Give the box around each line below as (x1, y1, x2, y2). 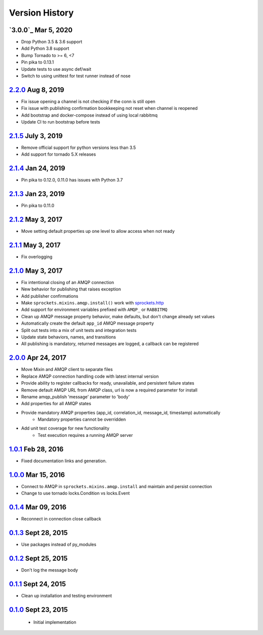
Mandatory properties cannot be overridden (38, 416, 126, 422)
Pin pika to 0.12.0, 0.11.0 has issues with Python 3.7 (21, 177, 123, 183)
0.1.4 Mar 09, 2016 (9, 503, 67, 511)
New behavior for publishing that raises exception (21, 286, 121, 292)
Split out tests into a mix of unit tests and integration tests (21, 327, 137, 333)
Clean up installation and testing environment (21, 593, 112, 598)
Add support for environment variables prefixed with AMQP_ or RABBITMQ (21, 307, 168, 312)
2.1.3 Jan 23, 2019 (9, 190, 65, 198)
